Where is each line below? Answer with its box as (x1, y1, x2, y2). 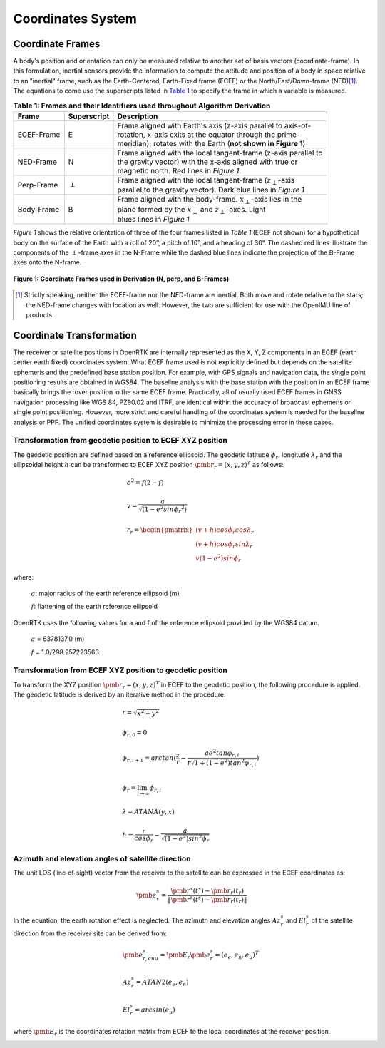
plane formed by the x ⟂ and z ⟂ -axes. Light (117, 204, 266, 215)
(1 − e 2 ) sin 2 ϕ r (164, 833, 210, 844)
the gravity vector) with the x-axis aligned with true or (117, 157, 298, 167)
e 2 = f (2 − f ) (126, 478, 164, 486)
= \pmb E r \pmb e (160, 950, 210, 960)
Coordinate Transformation (13, 329, 137, 341)
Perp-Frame (17, 180, 58, 190)
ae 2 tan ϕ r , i (204, 748, 240, 759)
